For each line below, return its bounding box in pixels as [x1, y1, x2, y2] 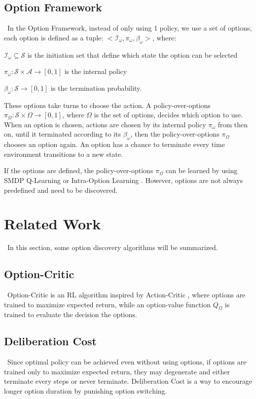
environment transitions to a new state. [4, 148, 123, 159]
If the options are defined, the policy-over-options [4, 165, 153, 176]
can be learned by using [166, 165, 238, 176]
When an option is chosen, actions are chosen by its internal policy [4, 119, 206, 129]
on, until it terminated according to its [4, 129, 121, 139]
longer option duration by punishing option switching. [4, 386, 167, 396]
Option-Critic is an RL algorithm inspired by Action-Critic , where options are [7, 290, 246, 300]
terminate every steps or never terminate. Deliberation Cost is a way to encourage [4, 376, 253, 386]
